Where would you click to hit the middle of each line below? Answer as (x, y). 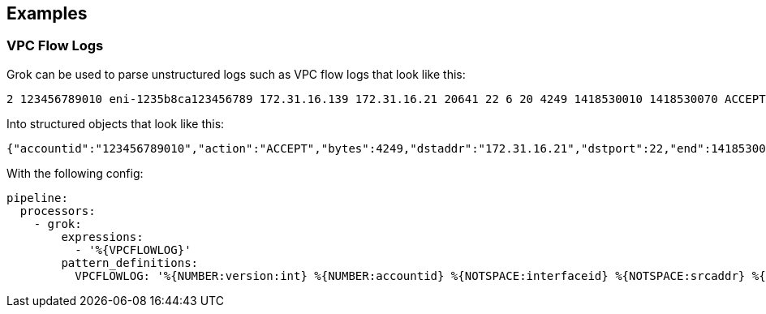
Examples (47, 13)
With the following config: (75, 173)
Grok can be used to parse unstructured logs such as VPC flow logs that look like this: (236, 74)
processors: (58, 211)
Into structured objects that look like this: (116, 123)
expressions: (102, 237)
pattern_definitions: (130, 262)
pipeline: (37, 198)
